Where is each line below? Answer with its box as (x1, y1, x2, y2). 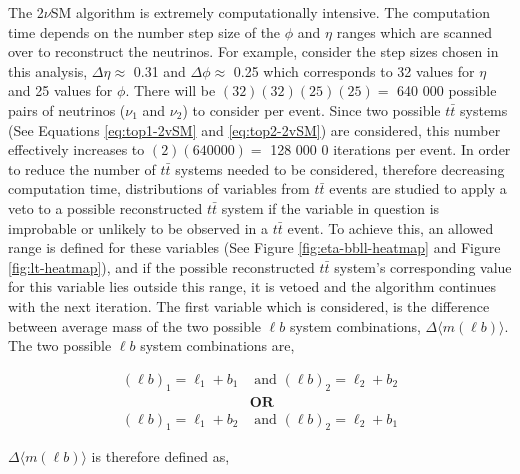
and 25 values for (8, 80, 113, 101)
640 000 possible (397, 80, 497, 101)
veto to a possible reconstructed (8, 197, 203, 218)
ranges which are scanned (336, 21, 493, 42)
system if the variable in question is (221, 197, 440, 218)
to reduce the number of (8, 158, 156, 179)
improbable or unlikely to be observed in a (8, 217, 268, 238)
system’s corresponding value (334, 256, 512, 277)
